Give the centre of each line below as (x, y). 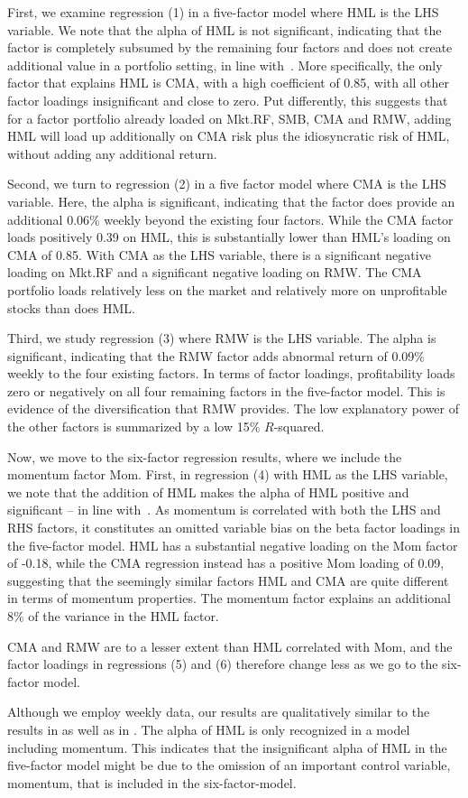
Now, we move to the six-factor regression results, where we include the (205, 456)
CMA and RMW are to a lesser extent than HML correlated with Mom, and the (230, 646)
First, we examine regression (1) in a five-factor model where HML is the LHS (223, 12)
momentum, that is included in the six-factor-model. (152, 782)
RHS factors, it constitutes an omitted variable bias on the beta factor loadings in (234, 528)
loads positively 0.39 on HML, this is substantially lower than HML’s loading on (229, 237)
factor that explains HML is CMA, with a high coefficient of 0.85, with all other (229, 83)
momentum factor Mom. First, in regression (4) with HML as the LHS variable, (228, 474)
